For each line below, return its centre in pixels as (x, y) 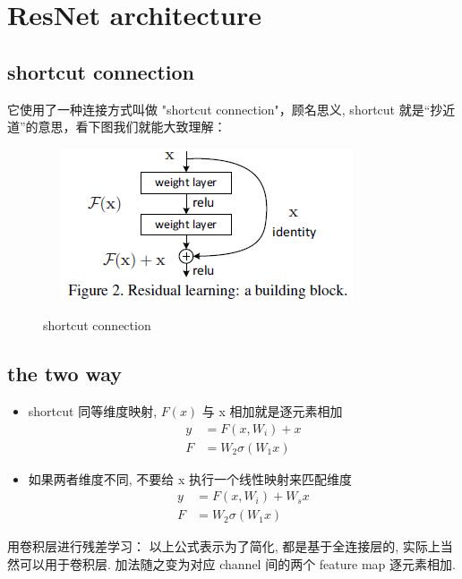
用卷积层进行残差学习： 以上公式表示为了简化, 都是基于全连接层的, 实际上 (224, 546)
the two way (65, 374)
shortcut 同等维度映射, (93, 411)
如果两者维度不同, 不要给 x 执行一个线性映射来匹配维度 (190, 478)
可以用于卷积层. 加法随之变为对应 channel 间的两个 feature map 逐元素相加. (237, 564)
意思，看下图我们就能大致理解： (132, 127)
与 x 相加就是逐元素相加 (272, 411)
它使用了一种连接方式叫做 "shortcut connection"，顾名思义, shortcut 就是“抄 (225, 109)
